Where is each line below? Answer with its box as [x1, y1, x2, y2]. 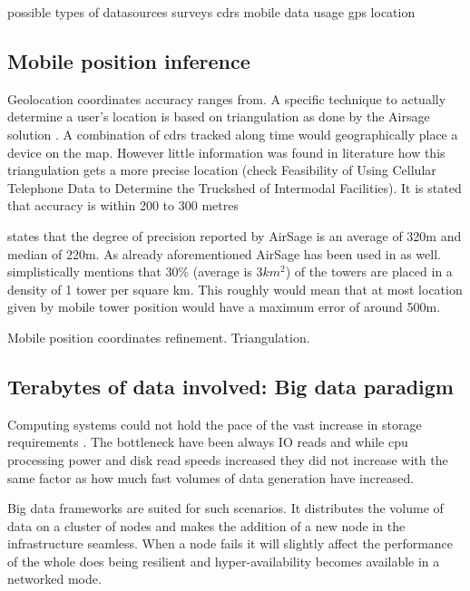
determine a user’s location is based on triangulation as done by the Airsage [7, 107, 430, 126]
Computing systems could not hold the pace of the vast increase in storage [7, 414, 422, 433]
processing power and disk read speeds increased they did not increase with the [7, 450, 448, 469]
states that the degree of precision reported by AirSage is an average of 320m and [7, 226, 462, 245]
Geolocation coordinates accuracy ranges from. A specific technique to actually [7, 89, 446, 108]
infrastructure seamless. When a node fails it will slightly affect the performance [7, 534, 454, 553]
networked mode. [7, 569, 102, 588]
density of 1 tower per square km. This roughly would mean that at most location [7, 279, 463, 298]
